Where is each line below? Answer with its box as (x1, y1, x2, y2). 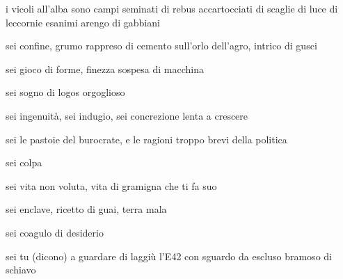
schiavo (6, 262, 36, 277)
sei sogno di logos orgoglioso (6, 85, 125, 99)
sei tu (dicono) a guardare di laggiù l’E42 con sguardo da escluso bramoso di (6, 248, 332, 263)
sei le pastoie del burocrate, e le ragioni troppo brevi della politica (6, 131, 287, 146)
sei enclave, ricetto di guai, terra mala (6, 202, 167, 216)
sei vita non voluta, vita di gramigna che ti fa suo (6, 178, 217, 193)
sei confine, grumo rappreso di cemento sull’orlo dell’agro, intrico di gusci (6, 38, 317, 53)
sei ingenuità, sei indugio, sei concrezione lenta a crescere (6, 108, 248, 122)
